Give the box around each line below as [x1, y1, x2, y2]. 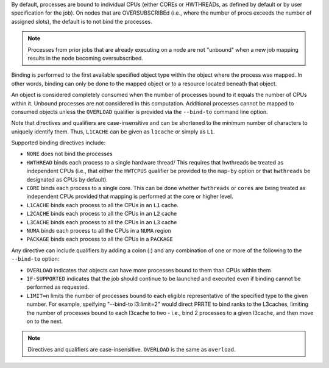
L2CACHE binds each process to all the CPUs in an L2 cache [26, 210, 177, 218]
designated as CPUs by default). [26, 175, 108, 183]
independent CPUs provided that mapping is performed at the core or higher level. [26, 193, 234, 200]
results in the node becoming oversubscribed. [27, 54, 143, 62]
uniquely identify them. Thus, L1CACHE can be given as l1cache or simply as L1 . [11, 128, 216, 135]
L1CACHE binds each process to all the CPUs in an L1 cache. [26, 201, 179, 208]
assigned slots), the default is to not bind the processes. [11, 18, 152, 25]
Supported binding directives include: [11, 139, 106, 146]
